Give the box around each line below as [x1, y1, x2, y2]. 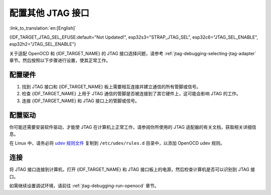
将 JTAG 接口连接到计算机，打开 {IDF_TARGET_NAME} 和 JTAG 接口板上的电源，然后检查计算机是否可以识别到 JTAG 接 [9, 166, 255, 172]
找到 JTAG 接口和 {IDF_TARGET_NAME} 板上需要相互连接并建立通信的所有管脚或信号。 [22, 84, 201, 90]
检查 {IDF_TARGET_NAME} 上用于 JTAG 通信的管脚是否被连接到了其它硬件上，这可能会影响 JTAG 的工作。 [22, 91, 241, 97]
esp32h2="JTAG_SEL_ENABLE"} [9, 41, 76, 47]
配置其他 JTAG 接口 [9, 8, 90, 19]
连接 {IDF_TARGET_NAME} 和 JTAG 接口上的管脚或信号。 [22, 98, 140, 104]
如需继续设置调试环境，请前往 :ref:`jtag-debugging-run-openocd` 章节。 [9, 183, 159, 189]
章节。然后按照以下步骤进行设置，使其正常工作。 [9, 58, 110, 64]
